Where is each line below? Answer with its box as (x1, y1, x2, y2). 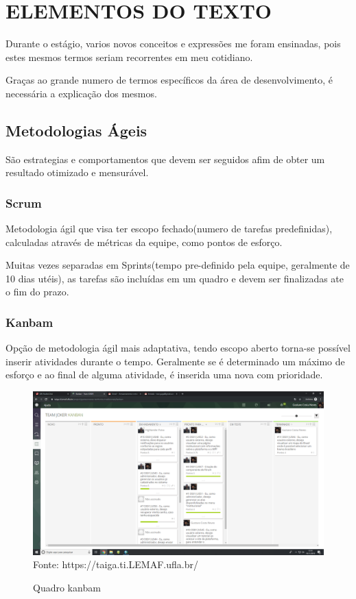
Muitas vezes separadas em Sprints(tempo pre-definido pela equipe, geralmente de (5, 258, 350, 272)
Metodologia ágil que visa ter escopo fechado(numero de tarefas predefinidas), (5, 221, 333, 236)
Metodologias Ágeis (5, 119, 147, 140)
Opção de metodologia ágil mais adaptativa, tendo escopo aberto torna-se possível (5, 341, 351, 355)
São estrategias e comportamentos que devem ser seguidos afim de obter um (5, 151, 325, 166)
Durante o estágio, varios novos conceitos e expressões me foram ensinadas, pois (5, 36, 341, 51)
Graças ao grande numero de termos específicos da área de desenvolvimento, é (5, 73, 333, 87)
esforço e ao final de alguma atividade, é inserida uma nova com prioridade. (5, 367, 323, 382)
